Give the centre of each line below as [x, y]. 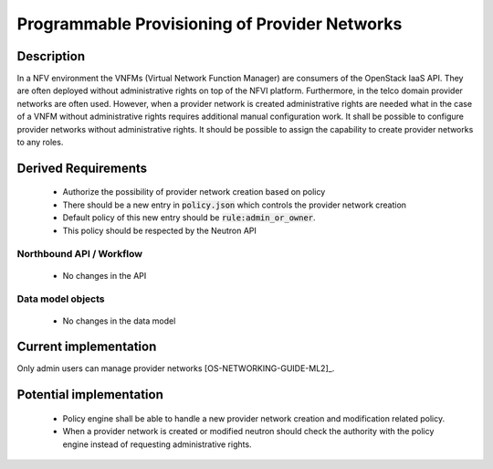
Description [51, 56]
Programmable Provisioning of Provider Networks [210, 24]
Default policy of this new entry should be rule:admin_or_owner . [189, 218]
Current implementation [87, 347]
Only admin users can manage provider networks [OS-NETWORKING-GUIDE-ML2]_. [176, 368]
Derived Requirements [82, 168]
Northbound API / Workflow [80, 254]
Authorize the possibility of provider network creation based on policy [194, 192]
